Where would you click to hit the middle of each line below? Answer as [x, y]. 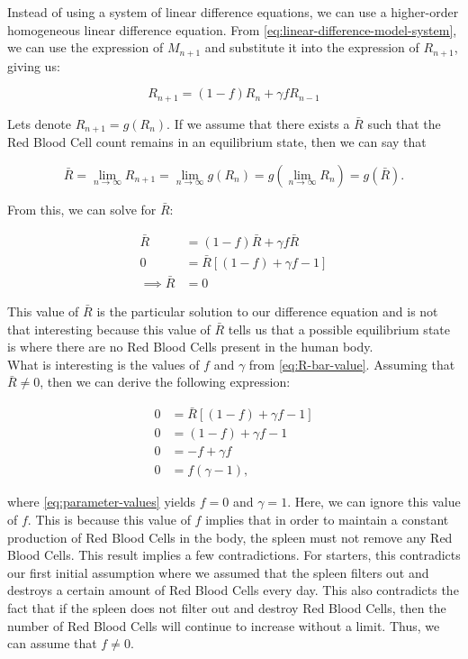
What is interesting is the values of [103, 364]
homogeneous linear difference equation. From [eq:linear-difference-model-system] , [232, 29]
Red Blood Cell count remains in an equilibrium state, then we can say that [217, 142]
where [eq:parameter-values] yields [102, 502]
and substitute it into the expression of [312, 47]
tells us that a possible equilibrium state [339, 329]
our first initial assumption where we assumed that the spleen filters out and [218, 572]
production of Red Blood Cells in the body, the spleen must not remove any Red [230, 537]
